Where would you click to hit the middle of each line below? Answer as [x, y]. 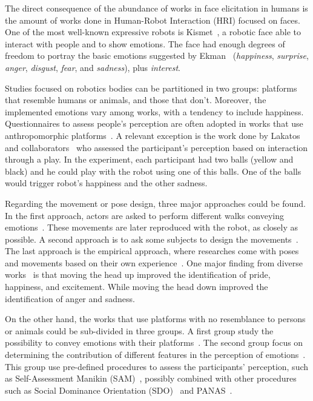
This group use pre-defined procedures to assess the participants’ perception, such [157, 366]
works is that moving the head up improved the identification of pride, [138, 275]
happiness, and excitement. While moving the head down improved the [137, 287]
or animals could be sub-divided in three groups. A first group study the [139, 330]
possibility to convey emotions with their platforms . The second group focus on [154, 342]
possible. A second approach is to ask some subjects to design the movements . [152, 239]
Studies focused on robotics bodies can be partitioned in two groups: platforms [151, 88]
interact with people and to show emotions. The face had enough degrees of [145, 43]
